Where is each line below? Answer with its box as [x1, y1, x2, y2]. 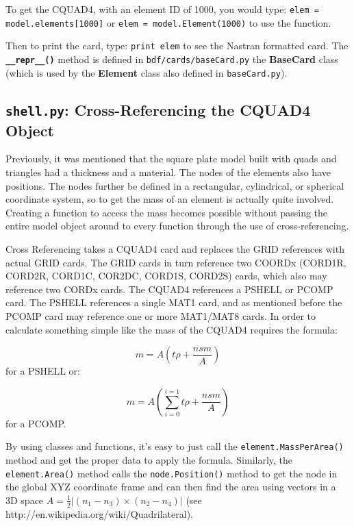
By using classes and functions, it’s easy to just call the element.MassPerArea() [5, 439, 344, 453]
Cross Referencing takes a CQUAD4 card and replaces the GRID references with [5, 242, 344, 256]
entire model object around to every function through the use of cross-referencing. [5, 218, 349, 233]
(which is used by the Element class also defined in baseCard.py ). [5, 65, 288, 79]
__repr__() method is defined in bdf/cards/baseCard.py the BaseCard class [5, 51, 338, 66]
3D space [5, 492, 44, 507]
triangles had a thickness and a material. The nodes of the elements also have [5, 165, 331, 179]
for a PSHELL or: [5, 364, 80, 378]
